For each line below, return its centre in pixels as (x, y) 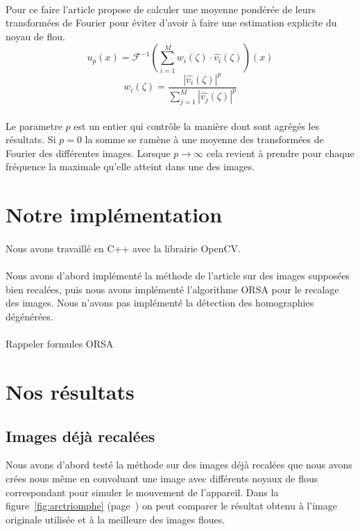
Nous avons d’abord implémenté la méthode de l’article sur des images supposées (178, 276)
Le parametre (34, 125)
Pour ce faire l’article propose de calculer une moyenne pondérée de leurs (161, 9)
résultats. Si (31, 139)
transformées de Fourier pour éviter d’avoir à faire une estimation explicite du (171, 23)
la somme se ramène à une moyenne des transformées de (204, 139)
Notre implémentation (114, 214)
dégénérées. (29, 316)
